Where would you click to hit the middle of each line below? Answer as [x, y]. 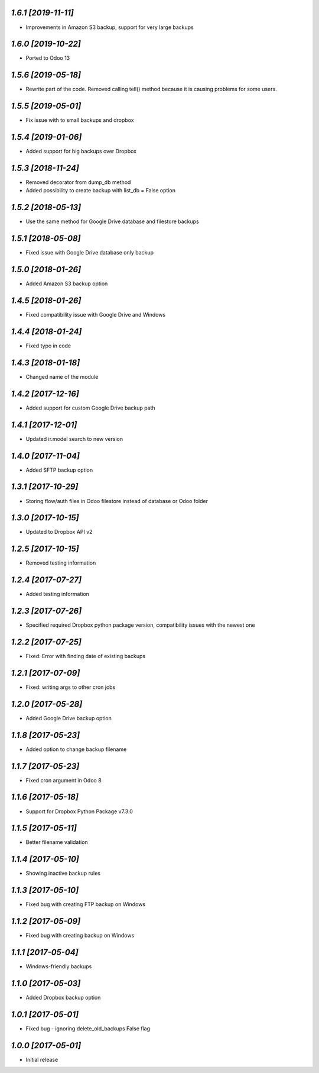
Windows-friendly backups [59, 966]
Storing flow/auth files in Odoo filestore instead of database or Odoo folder [117, 501]
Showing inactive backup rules [63, 874]
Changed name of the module [62, 376]
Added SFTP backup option [59, 470]
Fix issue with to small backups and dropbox [80, 120]
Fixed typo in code [48, 346]
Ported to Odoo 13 [48, 58]
